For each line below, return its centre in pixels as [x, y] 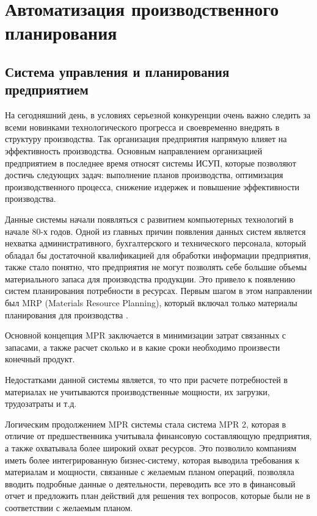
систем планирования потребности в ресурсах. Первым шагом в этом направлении [158, 291]
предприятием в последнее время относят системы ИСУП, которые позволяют [151, 163]
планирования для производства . [67, 314]
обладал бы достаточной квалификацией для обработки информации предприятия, [158, 255]
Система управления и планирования [117, 71]
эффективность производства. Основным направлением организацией [134, 150]
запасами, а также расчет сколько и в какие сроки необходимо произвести [143, 347]
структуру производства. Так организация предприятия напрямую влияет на [146, 139]
